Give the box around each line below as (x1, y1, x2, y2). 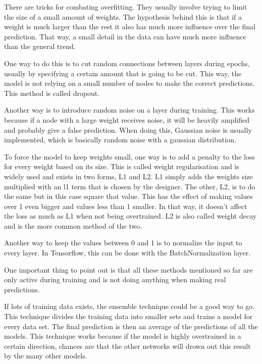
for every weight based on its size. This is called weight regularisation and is (4, 161, 239, 172)
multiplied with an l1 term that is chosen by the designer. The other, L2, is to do (4, 181, 255, 191)
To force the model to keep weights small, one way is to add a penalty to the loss (4, 151, 255, 162)
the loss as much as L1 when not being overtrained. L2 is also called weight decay (4, 211, 257, 221)
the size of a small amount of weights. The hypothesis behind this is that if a (4, 11, 242, 22)
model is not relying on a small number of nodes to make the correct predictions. (4, 78, 255, 88)
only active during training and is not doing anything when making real (4, 274, 226, 285)
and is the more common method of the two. (4, 220, 142, 231)
